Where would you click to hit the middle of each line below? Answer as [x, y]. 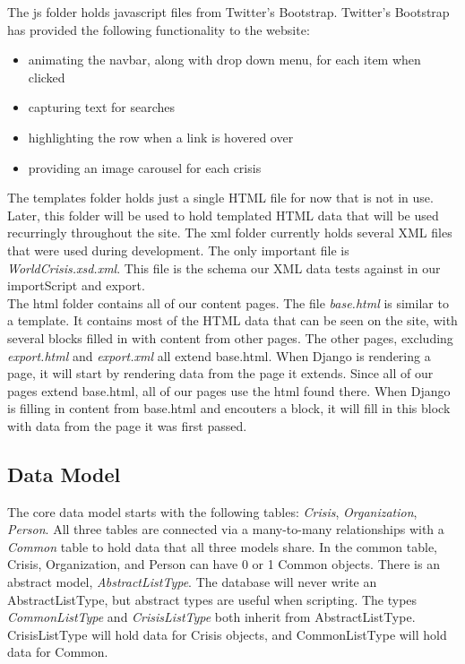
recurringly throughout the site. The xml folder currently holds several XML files [230, 233]
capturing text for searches [102, 107]
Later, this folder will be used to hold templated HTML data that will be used [223, 215]
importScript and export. [76, 285]
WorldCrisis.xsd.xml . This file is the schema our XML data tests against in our [224, 267]
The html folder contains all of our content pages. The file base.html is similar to [228, 302]
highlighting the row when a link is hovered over [161, 137]
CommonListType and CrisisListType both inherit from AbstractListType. [211, 617]
